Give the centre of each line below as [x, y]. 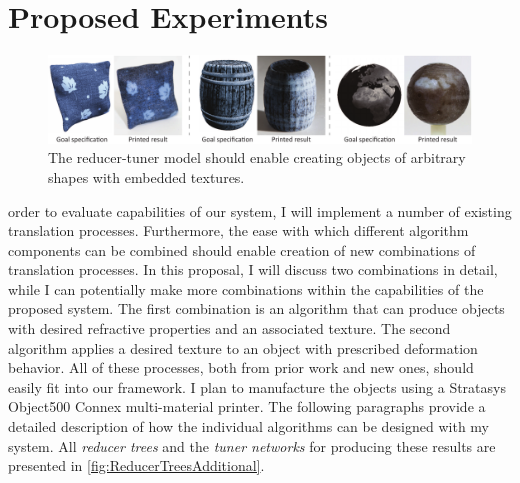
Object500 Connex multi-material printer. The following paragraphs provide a [247, 406]
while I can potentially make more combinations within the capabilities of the [246, 288]
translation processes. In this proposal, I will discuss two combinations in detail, [253, 269]
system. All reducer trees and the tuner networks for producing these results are [252, 445]
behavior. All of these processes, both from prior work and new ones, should [241, 367]
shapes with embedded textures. [146, 176]
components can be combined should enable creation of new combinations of [242, 249]
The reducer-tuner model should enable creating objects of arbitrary [257, 157]
